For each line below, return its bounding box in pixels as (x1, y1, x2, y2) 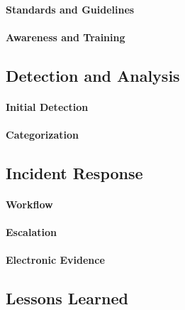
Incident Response (6, 161, 143, 183)
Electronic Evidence (6, 252, 105, 267)
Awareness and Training (6, 29, 125, 44)
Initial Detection (6, 99, 89, 114)
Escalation (6, 225, 57, 240)
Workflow (6, 196, 53, 211)
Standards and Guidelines (6, 1, 135, 16)
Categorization (6, 127, 79, 141)
